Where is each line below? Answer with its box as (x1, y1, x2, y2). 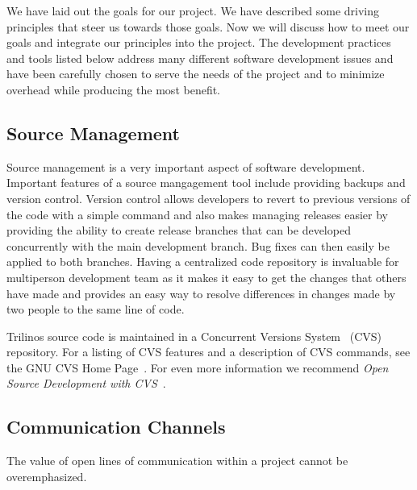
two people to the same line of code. (6, 301, 185, 318)
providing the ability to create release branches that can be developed (6, 222, 351, 239)
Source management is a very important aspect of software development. (6, 158, 365, 175)
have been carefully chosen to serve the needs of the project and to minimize (6, 65, 385, 82)
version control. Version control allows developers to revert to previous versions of (6, 189, 411, 206)
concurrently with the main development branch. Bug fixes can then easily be (6, 237, 390, 254)
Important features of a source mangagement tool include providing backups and (6, 174, 406, 191)
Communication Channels (6, 414, 226, 439)
